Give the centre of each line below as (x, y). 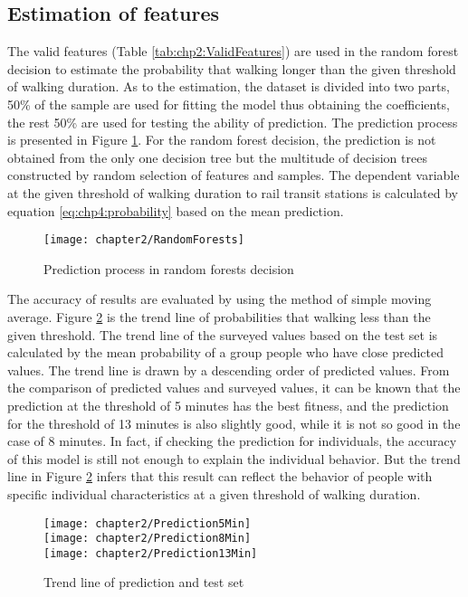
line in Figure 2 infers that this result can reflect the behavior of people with (220, 476)
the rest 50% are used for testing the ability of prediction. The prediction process (233, 122)
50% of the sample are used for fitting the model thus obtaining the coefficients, (229, 104)
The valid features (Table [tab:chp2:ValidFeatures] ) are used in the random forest (233, 51)
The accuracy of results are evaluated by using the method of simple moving (220, 299)
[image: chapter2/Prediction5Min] (148, 523)
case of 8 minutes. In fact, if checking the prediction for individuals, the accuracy (232, 441)
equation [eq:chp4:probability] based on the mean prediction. (176, 210)
